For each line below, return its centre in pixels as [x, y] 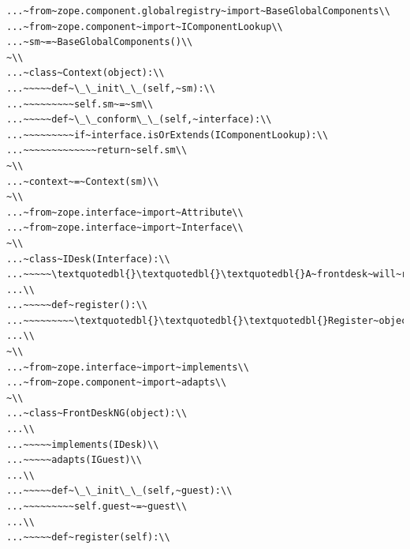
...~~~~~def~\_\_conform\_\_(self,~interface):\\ [139, 120]
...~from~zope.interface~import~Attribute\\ [125, 212]
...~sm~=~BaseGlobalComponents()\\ [100, 42]
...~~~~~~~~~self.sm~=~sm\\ [80, 104]
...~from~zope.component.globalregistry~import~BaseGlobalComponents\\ [198, 11]
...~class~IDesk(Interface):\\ [88, 259]
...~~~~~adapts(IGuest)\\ [74, 460]
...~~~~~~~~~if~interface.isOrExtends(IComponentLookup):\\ [168, 135]
